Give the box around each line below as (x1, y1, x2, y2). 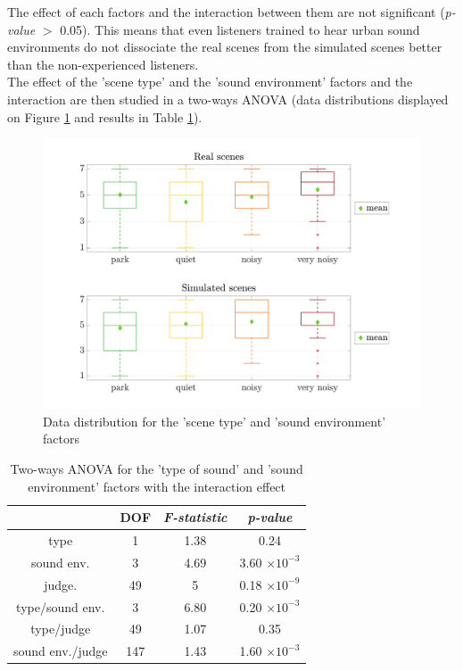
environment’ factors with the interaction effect (28, 476, 286, 495)
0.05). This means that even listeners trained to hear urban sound (60, 20, 420, 38)
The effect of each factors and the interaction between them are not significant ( (7, 3, 445, 21)
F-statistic (163, 508, 227, 526)
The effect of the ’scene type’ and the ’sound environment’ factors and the (7, 72, 413, 91)
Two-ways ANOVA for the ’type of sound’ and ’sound (10, 460, 303, 478)
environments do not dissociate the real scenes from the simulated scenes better (7, 37, 442, 56)
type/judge (30, 619, 91, 638)
